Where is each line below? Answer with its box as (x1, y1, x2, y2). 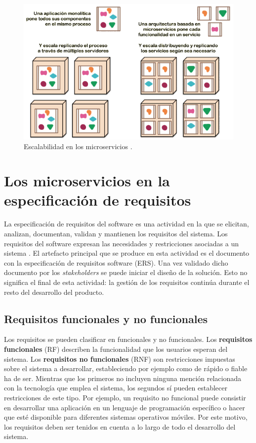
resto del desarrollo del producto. (4, 286, 104, 297)
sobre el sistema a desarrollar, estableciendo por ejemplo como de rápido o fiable (4, 363, 248, 374)
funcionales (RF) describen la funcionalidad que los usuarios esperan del (4, 343, 228, 354)
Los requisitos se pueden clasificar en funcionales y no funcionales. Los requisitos (4, 334, 253, 344)
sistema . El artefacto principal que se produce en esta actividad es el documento (4, 248, 250, 258)
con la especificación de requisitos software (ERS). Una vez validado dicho (4, 257, 228, 268)
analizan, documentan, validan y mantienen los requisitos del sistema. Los (4, 228, 228, 238)
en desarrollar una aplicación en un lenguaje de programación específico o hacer (4, 402, 245, 412)
